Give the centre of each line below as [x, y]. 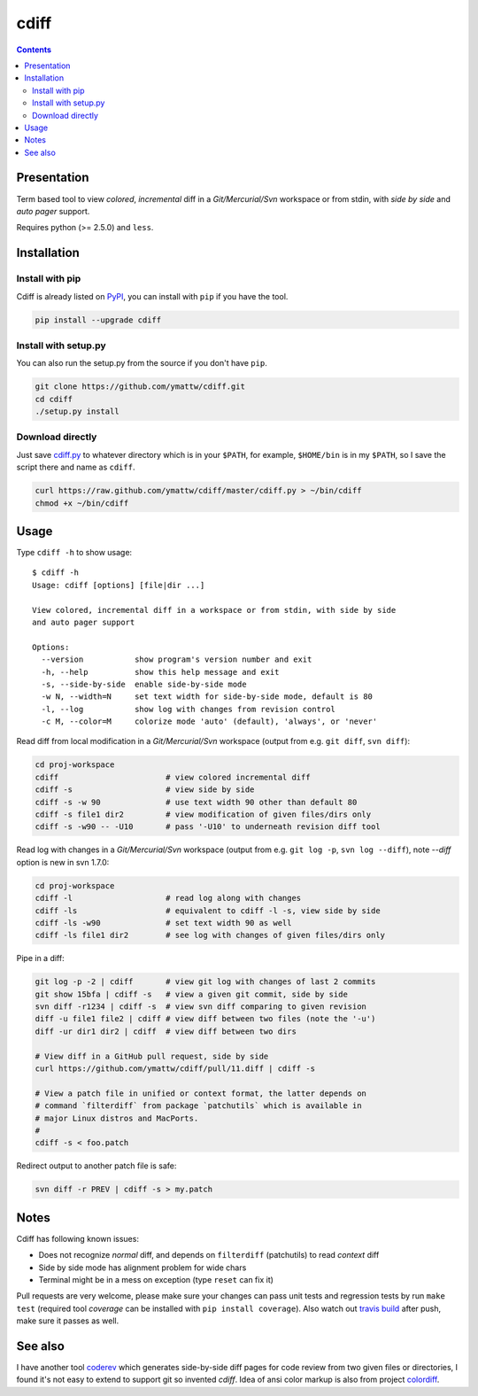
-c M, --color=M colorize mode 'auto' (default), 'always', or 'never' [209, 721]
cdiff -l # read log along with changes [168, 898]
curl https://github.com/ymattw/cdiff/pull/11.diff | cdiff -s [175, 1069]
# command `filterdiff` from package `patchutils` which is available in [198, 1106]
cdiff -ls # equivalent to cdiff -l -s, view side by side [208, 911]
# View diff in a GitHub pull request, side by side [152, 1056]
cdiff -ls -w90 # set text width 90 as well [163, 923]
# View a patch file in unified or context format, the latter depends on [201, 1093]
